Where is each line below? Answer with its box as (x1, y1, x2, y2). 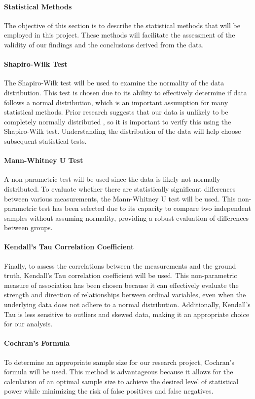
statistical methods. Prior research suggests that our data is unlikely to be (4, 107, 228, 117)
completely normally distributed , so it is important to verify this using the (4, 116, 231, 126)
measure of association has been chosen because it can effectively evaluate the (4, 279, 239, 290)
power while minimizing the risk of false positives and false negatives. (4, 386, 214, 396)
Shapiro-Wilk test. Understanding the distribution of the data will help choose (4, 126, 241, 136)
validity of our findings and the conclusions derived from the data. (4, 39, 204, 49)
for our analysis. (4, 319, 53, 329)
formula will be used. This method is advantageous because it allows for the (4, 366, 233, 377)
